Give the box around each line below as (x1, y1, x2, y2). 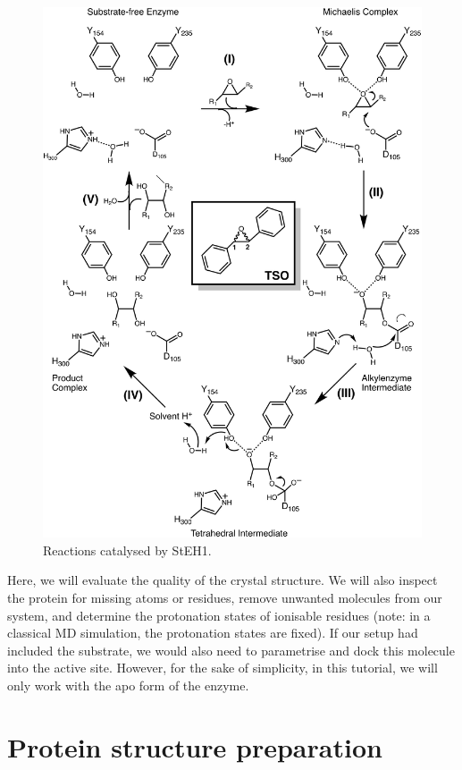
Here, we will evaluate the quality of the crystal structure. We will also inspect (7, 571, 438, 589)
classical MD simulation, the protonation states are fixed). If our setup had (7, 623, 418, 642)
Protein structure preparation (7, 728, 382, 765)
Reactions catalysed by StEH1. (43, 540, 212, 559)
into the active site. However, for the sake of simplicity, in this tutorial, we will (7, 658, 438, 677)
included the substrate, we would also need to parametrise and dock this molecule (7, 640, 455, 659)
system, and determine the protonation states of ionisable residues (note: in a (7, 605, 431, 624)
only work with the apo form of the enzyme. (7, 675, 249, 694)
